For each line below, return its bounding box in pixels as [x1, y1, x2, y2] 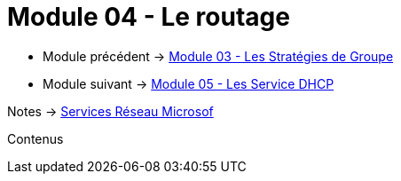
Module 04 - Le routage [7, 2, 290, 32]
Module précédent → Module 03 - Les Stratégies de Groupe [43, 48, 394, 64]
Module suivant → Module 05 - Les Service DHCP [43, 75, 334, 91]
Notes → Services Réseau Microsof [7, 103, 214, 119]
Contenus [7, 130, 64, 146]
